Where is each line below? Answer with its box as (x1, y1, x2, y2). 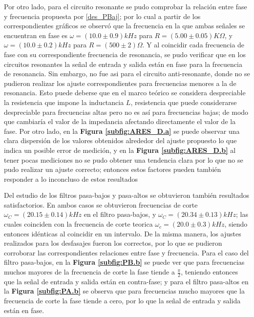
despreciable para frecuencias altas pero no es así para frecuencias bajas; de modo (4, 106, 249, 117)
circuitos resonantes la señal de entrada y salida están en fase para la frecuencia (4, 59, 242, 69)
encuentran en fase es (4, 30, 68, 40)
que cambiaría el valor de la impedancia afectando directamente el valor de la (4, 116, 236, 127)
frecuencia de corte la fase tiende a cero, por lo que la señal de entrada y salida (4, 296, 241, 306)
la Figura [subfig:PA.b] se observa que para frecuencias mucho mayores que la (4, 286, 245, 296)
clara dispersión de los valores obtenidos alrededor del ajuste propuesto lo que (4, 135, 237, 146)
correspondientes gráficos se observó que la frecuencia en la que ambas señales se (4, 21, 245, 31)
